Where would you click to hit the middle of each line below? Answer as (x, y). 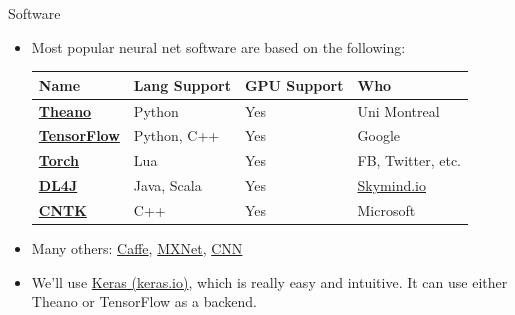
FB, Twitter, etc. (409, 160)
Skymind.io (391, 185)
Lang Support (182, 84)
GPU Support (294, 84)
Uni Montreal (398, 110)
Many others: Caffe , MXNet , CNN (137, 248)
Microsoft (386, 209)
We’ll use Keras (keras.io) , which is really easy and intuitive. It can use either (269, 281)
